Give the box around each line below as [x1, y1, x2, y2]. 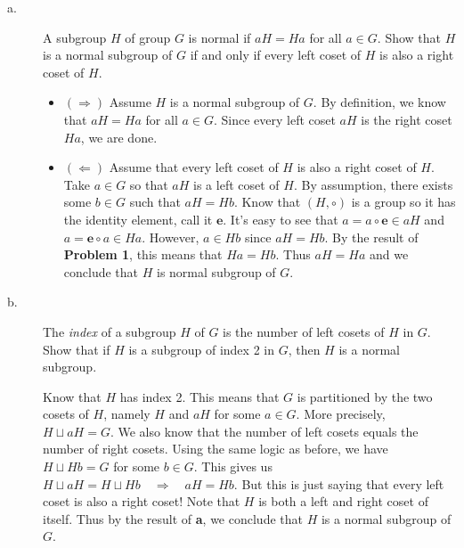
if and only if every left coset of [190, 45, 362, 64]
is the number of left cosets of [223, 322, 385, 340]
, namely [103, 405, 151, 423]
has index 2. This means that [119, 387, 280, 405]
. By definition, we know [313, 93, 446, 111]
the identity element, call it [63, 209, 213, 228]
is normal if [188, 28, 251, 46]
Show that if [43, 339, 110, 358]
